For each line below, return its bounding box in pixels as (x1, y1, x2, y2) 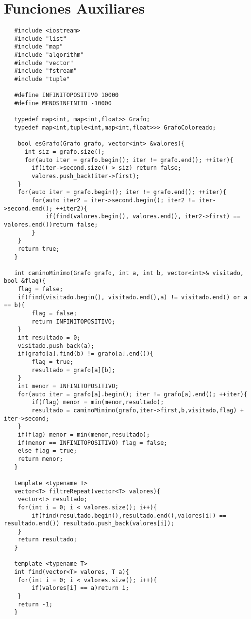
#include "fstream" (14, 67, 77, 75)
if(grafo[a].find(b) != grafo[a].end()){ (17, 350, 153, 358)
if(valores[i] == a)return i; (32, 585, 129, 592)
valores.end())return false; (4, 221, 98, 228)
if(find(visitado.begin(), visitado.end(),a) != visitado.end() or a (17, 293, 248, 301)
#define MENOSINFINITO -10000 (14, 100, 112, 107)
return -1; (17, 601, 53, 608)
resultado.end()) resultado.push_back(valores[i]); (4, 520, 174, 527)
